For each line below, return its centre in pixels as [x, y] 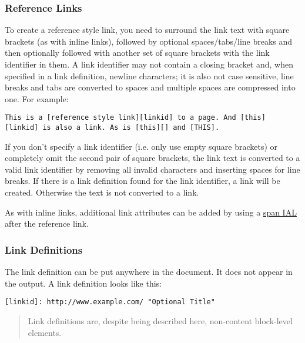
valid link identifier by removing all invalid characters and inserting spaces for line [152, 169]
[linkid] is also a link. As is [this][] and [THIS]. [112, 128]
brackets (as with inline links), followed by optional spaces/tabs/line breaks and [149, 41]
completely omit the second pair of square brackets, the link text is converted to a [152, 158]
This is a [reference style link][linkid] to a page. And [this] [135, 118]
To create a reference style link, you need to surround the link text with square [147, 30]
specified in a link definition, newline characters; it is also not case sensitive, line [149, 75]
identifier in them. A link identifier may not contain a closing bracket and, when [149, 64]
